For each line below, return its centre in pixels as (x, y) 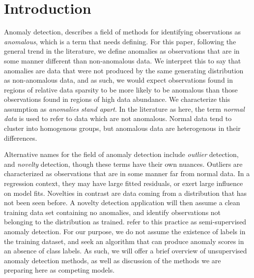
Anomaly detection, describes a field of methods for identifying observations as (123, 32)
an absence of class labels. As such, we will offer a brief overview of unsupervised (126, 251)
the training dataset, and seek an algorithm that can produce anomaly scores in (124, 241)
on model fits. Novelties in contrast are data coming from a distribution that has (126, 193)
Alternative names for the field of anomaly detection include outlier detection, (121, 154)
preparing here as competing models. (59, 270)
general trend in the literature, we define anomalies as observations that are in (122, 51)
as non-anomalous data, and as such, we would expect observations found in (119, 80)
